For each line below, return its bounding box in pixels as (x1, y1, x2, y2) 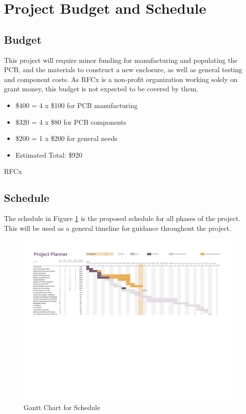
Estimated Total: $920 (15, 149, 82, 160)
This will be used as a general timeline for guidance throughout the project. (4, 222, 231, 233)
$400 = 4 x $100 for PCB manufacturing (15, 100, 138, 110)
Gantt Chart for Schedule (24, 402, 100, 413)
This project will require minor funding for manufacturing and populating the (4, 55, 238, 65)
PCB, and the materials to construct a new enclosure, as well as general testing (4, 64, 243, 75)
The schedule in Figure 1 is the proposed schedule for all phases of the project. (4, 213, 241, 223)
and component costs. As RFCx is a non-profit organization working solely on (4, 74, 238, 84)
